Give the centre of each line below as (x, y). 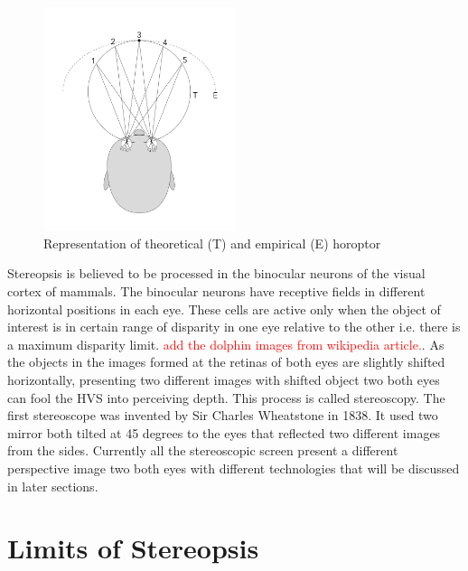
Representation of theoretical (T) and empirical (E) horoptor (212, 243)
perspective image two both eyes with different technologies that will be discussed (234, 468)
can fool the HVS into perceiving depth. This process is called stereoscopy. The (226, 397)
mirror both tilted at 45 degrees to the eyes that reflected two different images (224, 432)
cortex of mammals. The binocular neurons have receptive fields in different (216, 291)
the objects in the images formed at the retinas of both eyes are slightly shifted (226, 362)
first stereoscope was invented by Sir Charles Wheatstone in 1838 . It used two (223, 415)
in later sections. (53, 486)
